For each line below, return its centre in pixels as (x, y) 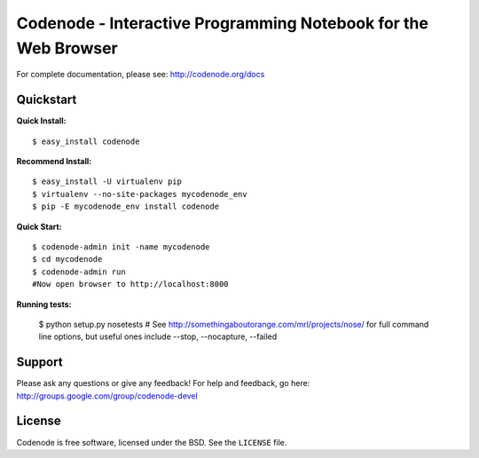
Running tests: (44, 304)
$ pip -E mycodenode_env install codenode (126, 207)
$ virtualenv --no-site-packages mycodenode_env (140, 194)
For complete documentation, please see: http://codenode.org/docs (141, 75)
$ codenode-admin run (79, 272)
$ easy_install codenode (86, 141)
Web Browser (67, 48)
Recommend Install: (54, 162)
